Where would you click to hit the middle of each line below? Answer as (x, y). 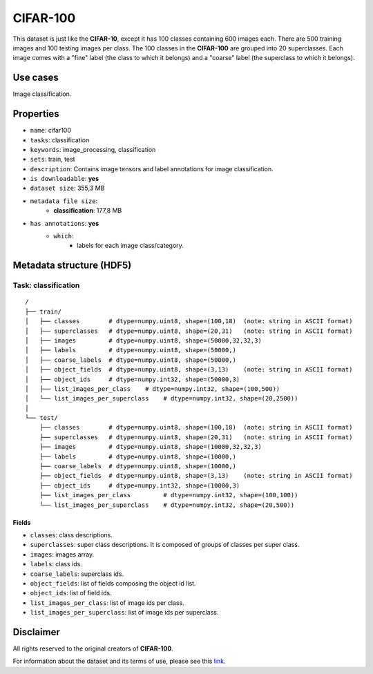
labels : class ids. (56, 564)
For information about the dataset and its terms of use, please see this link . (119, 661)
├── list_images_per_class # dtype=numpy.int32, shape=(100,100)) (169, 495)
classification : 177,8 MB (88, 211)
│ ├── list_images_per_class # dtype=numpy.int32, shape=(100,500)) (153, 389)
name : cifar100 (51, 131)
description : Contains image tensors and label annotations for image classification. (152, 168)
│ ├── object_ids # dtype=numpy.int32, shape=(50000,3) (133, 379)
